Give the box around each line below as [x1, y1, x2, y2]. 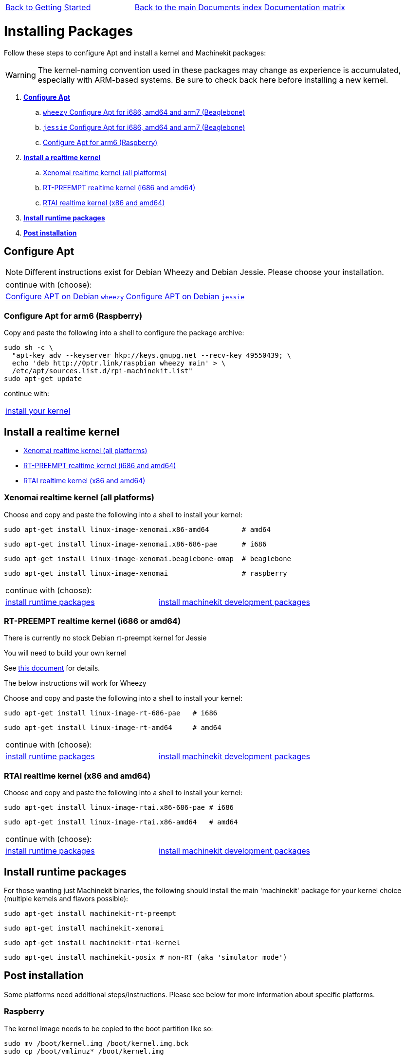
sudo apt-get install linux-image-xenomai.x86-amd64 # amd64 [4, 525, 271, 533]
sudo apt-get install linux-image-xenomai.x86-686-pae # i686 [4, 540, 267, 548]
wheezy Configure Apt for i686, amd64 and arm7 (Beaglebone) [43, 108, 245, 116]
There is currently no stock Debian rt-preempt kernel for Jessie [4, 634, 207, 642]
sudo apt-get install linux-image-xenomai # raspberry [4, 569, 287, 577]
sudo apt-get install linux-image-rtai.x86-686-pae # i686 [4, 803, 234, 812]
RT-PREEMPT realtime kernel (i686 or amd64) [4, 616, 181, 626]
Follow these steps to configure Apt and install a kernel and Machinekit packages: [4, 48, 266, 57]
